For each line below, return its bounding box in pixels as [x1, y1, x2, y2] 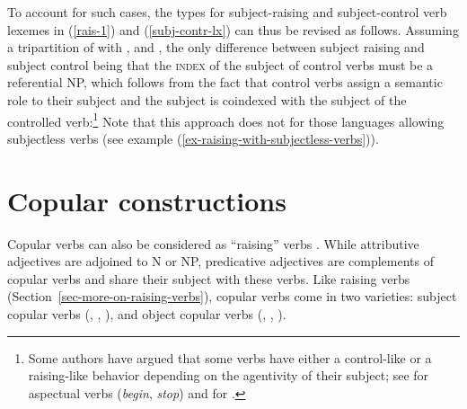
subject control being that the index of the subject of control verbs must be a [7, 55, 434, 74]
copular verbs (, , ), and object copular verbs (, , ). [7, 304, 286, 323]
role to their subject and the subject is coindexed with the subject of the [7, 90, 407, 109]
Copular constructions [7, 182, 286, 218]
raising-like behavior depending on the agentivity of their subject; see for [28, 366, 429, 385]
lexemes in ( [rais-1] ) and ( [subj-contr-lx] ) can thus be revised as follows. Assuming [7, 20, 459, 39]
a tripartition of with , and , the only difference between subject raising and [7, 38, 425, 57]
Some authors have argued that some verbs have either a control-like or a [28, 348, 432, 367]
